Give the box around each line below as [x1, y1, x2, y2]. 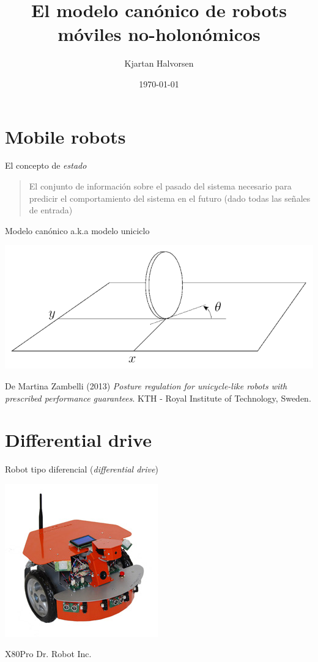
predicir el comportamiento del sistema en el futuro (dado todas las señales [29, 191, 311, 204]
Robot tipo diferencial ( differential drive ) [5, 463, 158, 476]
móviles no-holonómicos [57, 21, 261, 46]
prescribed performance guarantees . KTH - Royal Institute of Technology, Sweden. [5, 391, 311, 404]
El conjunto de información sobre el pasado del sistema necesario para [29, 180, 292, 193]
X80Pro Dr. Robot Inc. [5, 647, 92, 660]
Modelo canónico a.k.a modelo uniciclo [5, 224, 150, 237]
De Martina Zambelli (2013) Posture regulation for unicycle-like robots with [5, 379, 287, 392]
